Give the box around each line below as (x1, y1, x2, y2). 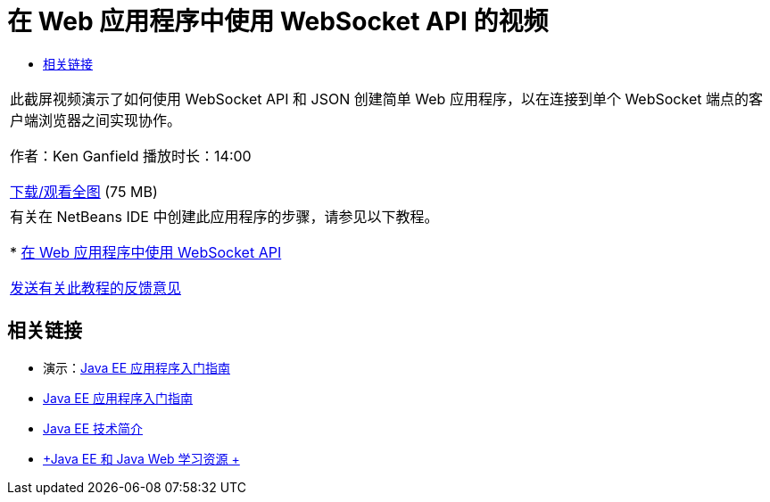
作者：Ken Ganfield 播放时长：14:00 (10, 146, 252, 165)
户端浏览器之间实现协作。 (10, 111, 182, 129)
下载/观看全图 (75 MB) (10, 182, 158, 201)
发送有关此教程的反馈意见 (10, 278, 182, 297)
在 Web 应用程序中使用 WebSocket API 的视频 (7, 6, 549, 37)
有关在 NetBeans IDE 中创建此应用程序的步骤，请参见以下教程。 (10, 207, 439, 226)
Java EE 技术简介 (43, 420, 144, 436)
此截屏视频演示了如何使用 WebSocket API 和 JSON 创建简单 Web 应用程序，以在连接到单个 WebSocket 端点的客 (10, 89, 763, 108)
